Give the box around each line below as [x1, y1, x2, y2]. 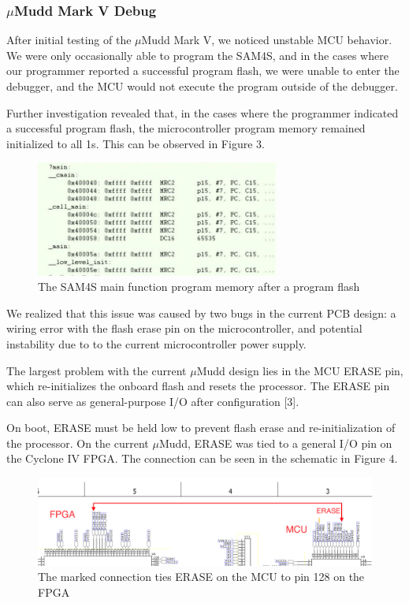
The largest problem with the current [6, 362, 187, 378]
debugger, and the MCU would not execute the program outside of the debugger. [6, 78, 398, 94]
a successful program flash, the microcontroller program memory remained [6, 120, 366, 136]
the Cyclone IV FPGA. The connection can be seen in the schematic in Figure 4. [6, 450, 398, 467]
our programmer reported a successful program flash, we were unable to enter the [6, 62, 400, 79]
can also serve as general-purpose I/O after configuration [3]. [6, 393, 299, 409]
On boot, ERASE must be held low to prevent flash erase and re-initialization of [6, 419, 396, 436]
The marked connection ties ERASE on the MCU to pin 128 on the [38, 568, 365, 585]
